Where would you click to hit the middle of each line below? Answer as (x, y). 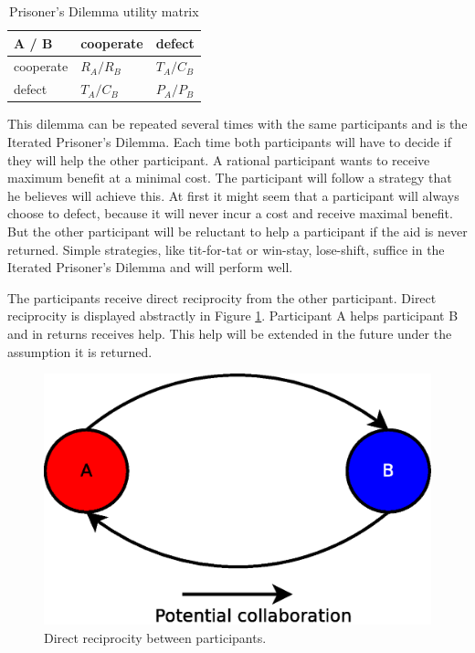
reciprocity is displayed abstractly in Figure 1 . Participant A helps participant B (233, 316)
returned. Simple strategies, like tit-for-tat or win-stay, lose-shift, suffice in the (226, 249)
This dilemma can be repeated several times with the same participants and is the (237, 124)
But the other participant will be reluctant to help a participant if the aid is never (237, 231)
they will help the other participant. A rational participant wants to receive (219, 159)
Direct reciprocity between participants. (155, 638)
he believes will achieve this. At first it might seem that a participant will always (233, 195)
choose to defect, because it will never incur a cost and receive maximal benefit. (230, 213)
